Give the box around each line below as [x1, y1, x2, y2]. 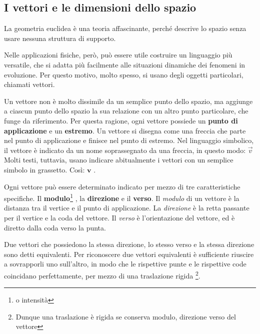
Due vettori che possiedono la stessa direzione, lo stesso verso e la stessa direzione [4, 239, 254, 249]
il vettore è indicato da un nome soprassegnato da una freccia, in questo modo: [4, 144, 246, 155]
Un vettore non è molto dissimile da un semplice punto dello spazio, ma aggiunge [4, 95, 253, 106]
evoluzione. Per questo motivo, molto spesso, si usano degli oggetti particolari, [4, 69, 243, 79]
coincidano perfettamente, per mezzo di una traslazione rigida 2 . [4, 268, 200, 280]
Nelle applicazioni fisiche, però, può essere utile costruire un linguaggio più [4, 49, 232, 60]
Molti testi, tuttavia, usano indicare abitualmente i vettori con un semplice [4, 154, 233, 165]
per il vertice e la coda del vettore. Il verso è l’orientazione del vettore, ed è [4, 212, 235, 222]
